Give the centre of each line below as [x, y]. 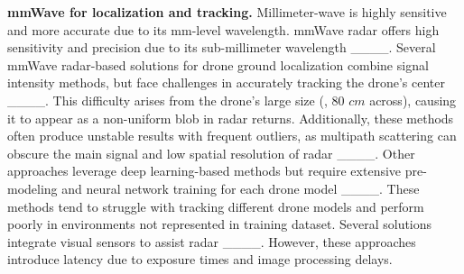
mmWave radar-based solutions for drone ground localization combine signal [218, 64]
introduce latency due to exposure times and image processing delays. [200, 259]
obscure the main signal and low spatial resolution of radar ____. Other [211, 153]
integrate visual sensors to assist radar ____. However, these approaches [212, 241]
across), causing [413, 100]
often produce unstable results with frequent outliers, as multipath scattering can [232, 136]
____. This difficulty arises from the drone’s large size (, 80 [176, 100]
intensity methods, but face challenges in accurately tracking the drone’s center [227, 82]
